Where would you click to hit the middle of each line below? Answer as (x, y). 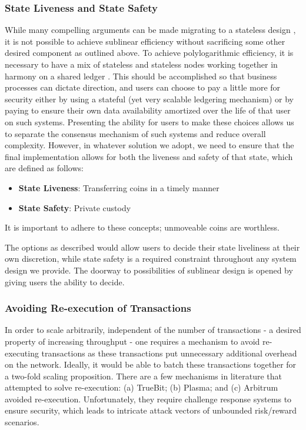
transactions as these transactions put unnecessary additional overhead (169, 353)
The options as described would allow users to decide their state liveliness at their (152, 247)
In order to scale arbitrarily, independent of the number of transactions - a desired (153, 330)
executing (22, 353)
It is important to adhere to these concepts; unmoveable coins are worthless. (142, 227)
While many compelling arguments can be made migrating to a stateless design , (150, 30)
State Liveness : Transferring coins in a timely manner (119, 187)
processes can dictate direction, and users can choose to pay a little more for (143, 87)
